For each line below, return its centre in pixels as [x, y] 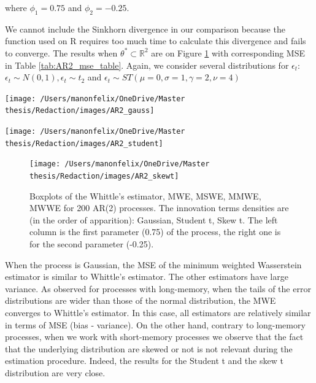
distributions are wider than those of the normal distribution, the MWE [141, 300]
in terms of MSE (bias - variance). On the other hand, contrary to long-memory [155, 324]
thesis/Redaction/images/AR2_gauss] [80, 111]
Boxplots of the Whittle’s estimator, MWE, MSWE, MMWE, [145, 195]
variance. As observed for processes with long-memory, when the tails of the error [158, 288]
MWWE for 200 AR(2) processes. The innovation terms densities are [159, 208]
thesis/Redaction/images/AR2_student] [84, 143]
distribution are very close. [55, 373]
